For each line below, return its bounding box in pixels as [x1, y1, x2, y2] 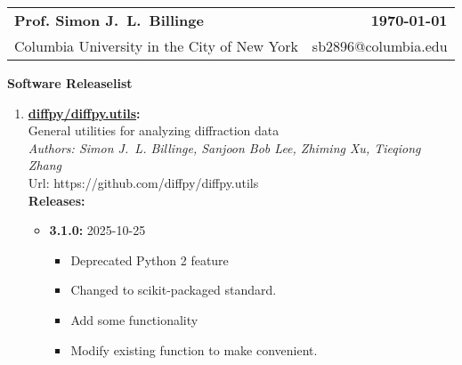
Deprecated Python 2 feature [70, 250, 229, 269]
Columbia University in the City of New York [14, 36, 298, 56]
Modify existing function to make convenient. [70, 340, 318, 359]
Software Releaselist [7, 74, 133, 92]
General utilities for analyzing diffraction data [28, 121, 280, 140]
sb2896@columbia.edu [312, 36, 448, 56]
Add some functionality [70, 310, 199, 328]
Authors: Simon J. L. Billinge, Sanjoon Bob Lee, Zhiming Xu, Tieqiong [28, 138, 421, 157]
